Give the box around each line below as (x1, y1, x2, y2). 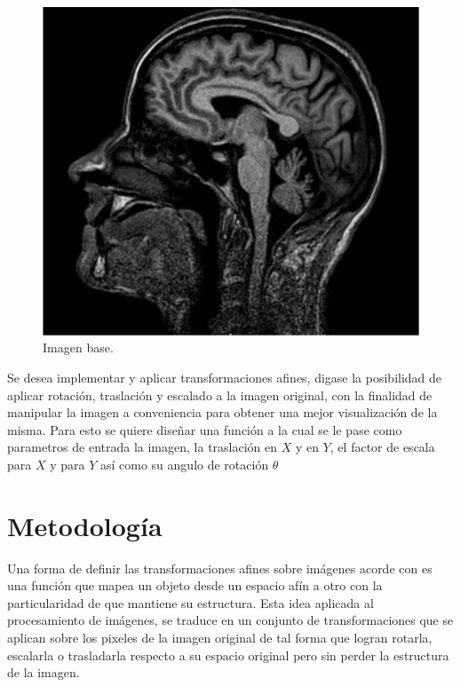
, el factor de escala (329, 438, 435, 456)
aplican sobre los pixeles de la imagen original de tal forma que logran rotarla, (7, 628, 432, 646)
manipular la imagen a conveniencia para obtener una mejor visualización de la (7, 403, 438, 422)
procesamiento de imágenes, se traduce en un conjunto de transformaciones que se (7, 611, 454, 629)
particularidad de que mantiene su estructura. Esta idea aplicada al (7, 593, 374, 612)
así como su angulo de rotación (99, 454, 269, 473)
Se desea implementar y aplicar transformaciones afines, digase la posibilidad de (7, 367, 442, 386)
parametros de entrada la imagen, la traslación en (7, 438, 278, 456)
